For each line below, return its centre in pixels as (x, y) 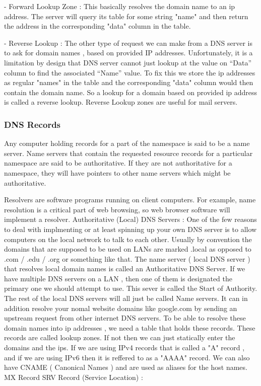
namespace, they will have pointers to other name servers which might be (117, 172)
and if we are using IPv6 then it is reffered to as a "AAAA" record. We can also (127, 357)
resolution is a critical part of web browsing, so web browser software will (117, 209)
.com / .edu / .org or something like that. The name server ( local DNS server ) (127, 258)
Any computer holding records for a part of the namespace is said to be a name (127, 143)
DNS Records (32, 124)
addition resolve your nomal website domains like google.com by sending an (121, 308)
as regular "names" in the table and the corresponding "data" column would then (129, 82)
